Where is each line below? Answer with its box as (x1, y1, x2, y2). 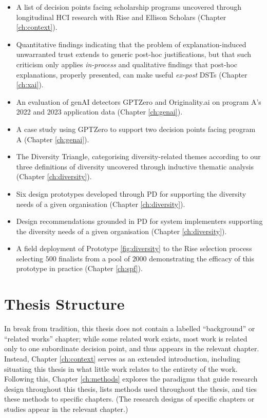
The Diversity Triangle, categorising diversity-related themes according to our (16, 151, 261, 162)
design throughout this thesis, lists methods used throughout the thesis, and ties (4, 383, 257, 394)
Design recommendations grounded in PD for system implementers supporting (16, 216, 263, 226)
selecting (16, 253, 43, 263)
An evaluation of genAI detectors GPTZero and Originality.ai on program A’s (16, 96, 261, 107)
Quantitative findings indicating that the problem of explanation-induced (16, 39, 246, 49)
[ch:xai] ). (16, 79, 44, 90)
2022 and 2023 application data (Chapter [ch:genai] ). (16, 106, 183, 117)
